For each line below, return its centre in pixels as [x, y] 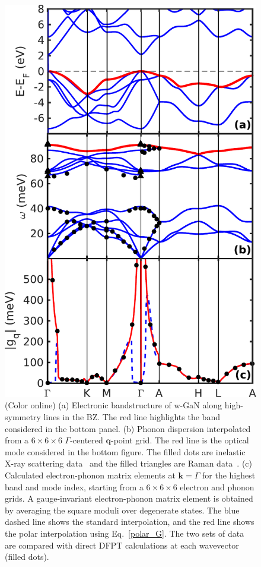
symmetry [23, 417]
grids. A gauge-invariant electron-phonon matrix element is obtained [129, 498]
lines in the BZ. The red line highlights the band [132, 417]
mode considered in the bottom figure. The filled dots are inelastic [125, 451]
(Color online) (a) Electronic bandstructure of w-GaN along [114, 405]
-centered [87, 440]
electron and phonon [217, 486]
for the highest [229, 475]
